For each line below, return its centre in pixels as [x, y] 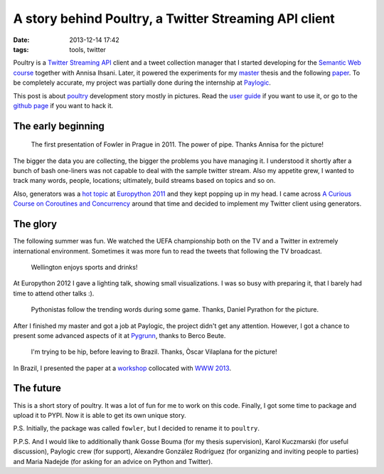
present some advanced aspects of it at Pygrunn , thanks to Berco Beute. [119, 335]
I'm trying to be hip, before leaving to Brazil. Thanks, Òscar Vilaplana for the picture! [154, 352]
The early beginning [59, 126]
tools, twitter [88, 49]
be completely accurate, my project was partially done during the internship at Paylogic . [142, 83]
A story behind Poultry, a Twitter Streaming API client [174, 19]
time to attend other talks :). [54, 293]
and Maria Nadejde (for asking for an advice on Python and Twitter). [113, 461]
